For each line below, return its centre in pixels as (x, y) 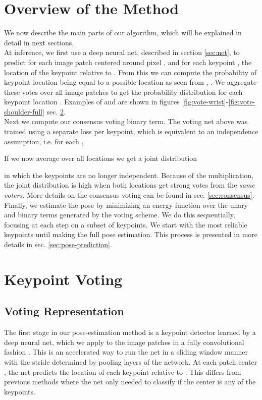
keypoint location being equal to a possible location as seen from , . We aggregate (130, 82)
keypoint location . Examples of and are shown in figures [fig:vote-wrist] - (116, 102)
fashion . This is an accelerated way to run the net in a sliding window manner (126, 352)
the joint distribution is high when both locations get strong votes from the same (129, 185)
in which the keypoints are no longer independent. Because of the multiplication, (129, 175)
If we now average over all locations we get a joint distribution (101, 158)
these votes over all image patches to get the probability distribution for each (123, 92)
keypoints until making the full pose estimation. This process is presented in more (131, 234)
